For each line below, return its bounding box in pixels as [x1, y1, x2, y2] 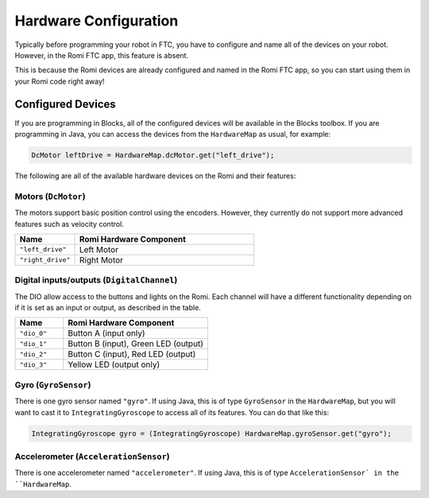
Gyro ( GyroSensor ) [14, 379, 91, 390]
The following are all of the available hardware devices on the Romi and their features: [14, 171, 296, 181]
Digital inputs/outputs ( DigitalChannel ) [14, 274, 178, 286]
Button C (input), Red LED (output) [68, 348, 196, 360]
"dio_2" [19, 350, 48, 358]
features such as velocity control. [14, 219, 125, 228]
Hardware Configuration [14, 12, 179, 29]
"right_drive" [19, 255, 71, 264]
